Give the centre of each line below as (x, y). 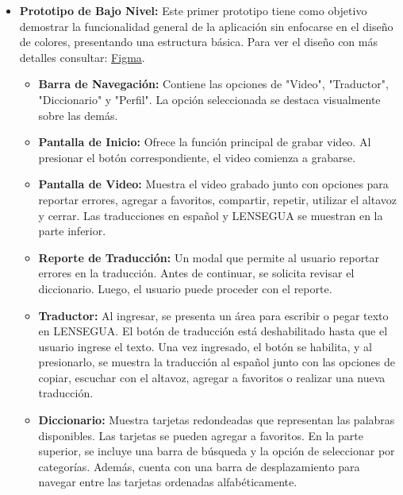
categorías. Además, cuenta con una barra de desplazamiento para (199, 466)
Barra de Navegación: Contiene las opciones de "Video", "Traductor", (213, 84)
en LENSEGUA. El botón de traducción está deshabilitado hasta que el (213, 331)
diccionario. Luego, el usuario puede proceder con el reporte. (185, 288)
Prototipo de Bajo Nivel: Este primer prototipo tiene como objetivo (193, 10)
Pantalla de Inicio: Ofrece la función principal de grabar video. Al (205, 142)
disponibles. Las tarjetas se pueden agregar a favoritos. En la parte (201, 435)
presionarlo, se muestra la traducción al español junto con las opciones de (217, 362)
